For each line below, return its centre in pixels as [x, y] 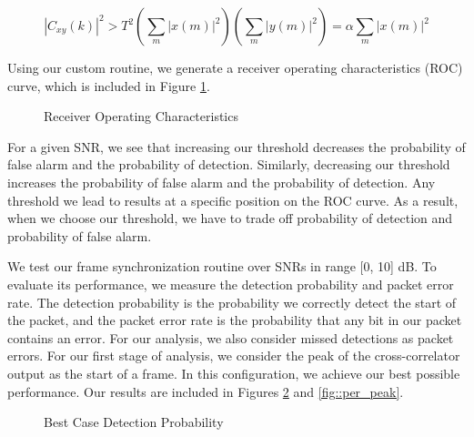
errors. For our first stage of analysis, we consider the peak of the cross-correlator [234, 356]
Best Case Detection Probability [134, 422]
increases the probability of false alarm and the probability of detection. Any [222, 182]
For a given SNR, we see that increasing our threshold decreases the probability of [237, 146]
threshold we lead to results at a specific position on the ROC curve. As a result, [233, 200]
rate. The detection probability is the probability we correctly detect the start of [232, 302]
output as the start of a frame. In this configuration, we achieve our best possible [234, 373]
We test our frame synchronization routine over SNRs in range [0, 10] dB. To [222, 266]
